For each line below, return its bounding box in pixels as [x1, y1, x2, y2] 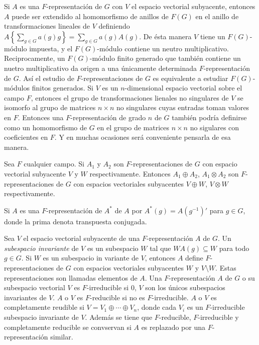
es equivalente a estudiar [153, 72, 228, 83]
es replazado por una [141, 321, 205, 332]
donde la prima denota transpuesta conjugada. [4, 216, 147, 226]
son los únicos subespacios [145, 282, 225, 293]
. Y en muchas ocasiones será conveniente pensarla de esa [54, 132, 231, 142]
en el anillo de [195, 11, 239, 21]
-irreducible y [198, 312, 239, 322]
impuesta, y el [29, 43, 73, 53]
